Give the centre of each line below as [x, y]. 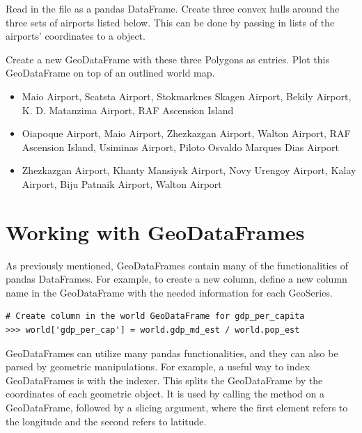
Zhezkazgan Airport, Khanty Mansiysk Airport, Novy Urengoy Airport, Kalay [189, 170]
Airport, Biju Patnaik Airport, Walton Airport [122, 183]
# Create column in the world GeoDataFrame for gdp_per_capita [155, 316]
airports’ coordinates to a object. [76, 36]
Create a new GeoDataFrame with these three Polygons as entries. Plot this [167, 59]
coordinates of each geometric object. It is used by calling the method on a [165, 394]
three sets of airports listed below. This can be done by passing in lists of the [170, 22]
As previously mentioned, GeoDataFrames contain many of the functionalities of [177, 265]
